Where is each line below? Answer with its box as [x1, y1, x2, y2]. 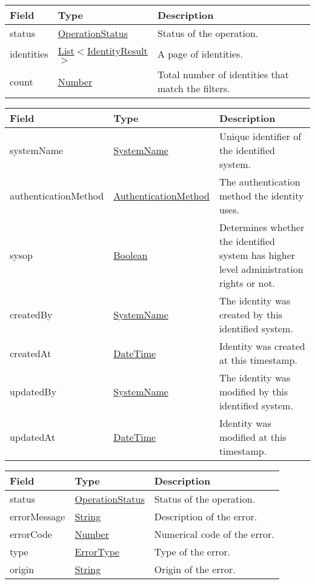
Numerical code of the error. [154, 527, 274, 541]
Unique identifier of [219, 129, 302, 143]
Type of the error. [154, 545, 231, 559]
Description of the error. [154, 509, 257, 523]
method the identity [219, 189, 304, 203]
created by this [219, 307, 283, 321]
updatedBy [10, 384, 57, 398]
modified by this [219, 384, 288, 398]
